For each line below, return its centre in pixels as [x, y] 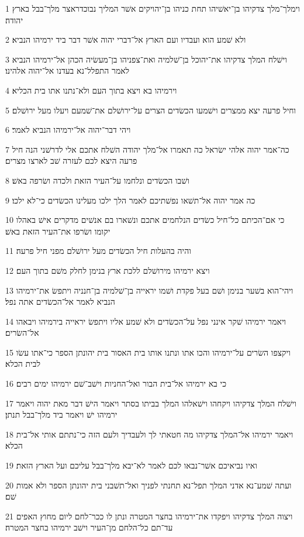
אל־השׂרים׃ [22, 333]
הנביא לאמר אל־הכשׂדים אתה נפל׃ [60, 302]
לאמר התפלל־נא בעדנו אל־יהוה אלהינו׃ [68, 70]
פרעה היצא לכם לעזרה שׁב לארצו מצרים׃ [71, 161]
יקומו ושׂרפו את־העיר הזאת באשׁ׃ [58, 231]
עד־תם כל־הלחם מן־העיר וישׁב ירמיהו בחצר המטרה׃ [89, 527]
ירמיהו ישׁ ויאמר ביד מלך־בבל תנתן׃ [61, 414]
